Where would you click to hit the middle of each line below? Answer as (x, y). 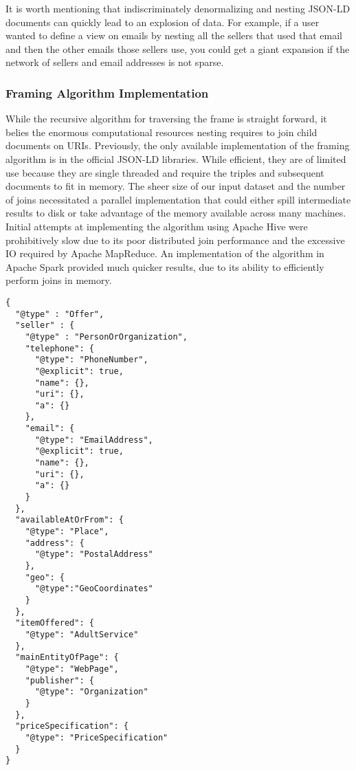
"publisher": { (59, 680)
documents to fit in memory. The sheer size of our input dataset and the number (176, 186)
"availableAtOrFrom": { (69, 520)
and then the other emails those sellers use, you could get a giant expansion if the (178, 48)
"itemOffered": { (55, 623)
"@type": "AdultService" (82, 634)
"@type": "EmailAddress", (94, 440)
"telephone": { (59, 348)
